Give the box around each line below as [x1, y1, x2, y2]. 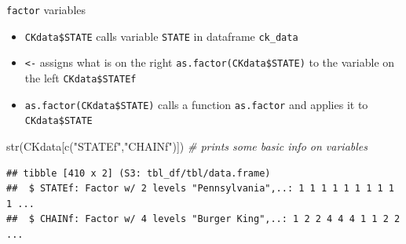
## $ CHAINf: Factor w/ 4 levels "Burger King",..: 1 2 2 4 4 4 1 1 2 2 [6, 213, 401, 225]
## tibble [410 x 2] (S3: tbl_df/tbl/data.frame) [6, 167, 271, 179]
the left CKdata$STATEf [24, 69, 137, 86]
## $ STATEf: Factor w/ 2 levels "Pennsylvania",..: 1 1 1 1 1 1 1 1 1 [6, 183, 394, 195]
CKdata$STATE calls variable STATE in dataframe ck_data [24, 27, 298, 44]
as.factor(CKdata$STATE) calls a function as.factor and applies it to [24, 96, 368, 112]
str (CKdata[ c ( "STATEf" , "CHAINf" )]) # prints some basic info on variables [6, 137, 368, 154]
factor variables [6, 2, 86, 17]
